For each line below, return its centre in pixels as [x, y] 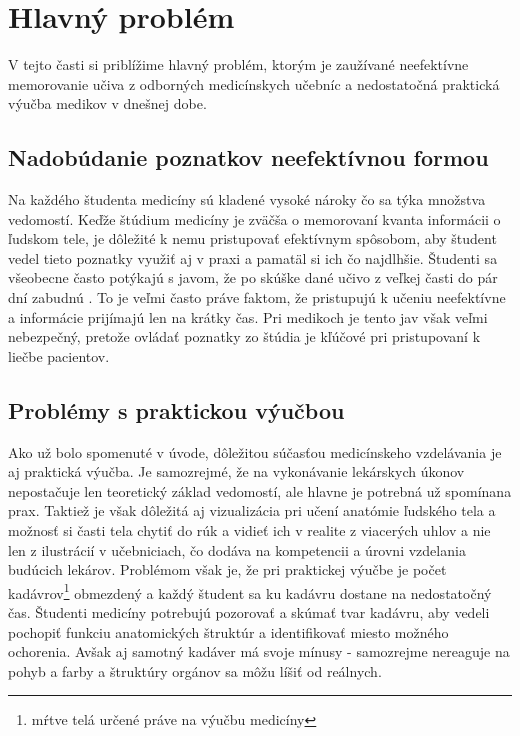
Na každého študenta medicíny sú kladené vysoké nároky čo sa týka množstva [247, 199]
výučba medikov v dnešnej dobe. [107, 103]
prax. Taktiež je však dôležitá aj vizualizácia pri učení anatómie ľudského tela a [252, 510]
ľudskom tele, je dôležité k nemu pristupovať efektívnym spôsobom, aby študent [252, 238]
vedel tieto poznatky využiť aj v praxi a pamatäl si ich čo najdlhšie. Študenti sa [253, 257]
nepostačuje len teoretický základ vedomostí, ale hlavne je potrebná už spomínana [260, 490]
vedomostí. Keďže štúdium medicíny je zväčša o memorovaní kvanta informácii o [254, 218]
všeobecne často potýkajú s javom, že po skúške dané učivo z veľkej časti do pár [253, 277]
